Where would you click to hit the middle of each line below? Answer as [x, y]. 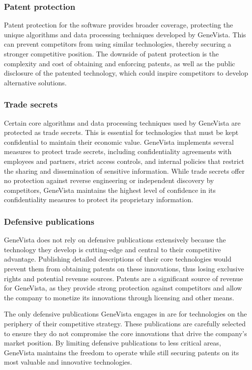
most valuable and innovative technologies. [68, 362]
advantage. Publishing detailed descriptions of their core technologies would [118, 259]
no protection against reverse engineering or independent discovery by [109, 180]
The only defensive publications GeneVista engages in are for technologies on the [126, 314]
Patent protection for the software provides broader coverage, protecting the [119, 25]
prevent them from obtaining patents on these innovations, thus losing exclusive [124, 268]
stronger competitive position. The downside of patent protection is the [112, 53]
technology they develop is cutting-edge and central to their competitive [112, 249]
